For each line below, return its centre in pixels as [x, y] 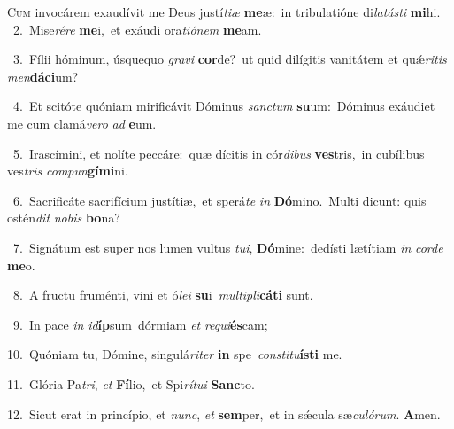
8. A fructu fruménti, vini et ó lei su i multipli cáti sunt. [163, 295]
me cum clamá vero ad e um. [82, 123]
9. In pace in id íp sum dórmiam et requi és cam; [140, 324]
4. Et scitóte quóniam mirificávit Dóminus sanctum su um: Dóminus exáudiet [224, 106]
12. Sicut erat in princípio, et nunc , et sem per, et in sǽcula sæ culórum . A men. [224, 413]
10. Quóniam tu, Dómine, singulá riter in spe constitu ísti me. [175, 354]
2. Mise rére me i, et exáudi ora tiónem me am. [137, 29]
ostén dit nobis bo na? [64, 218]
